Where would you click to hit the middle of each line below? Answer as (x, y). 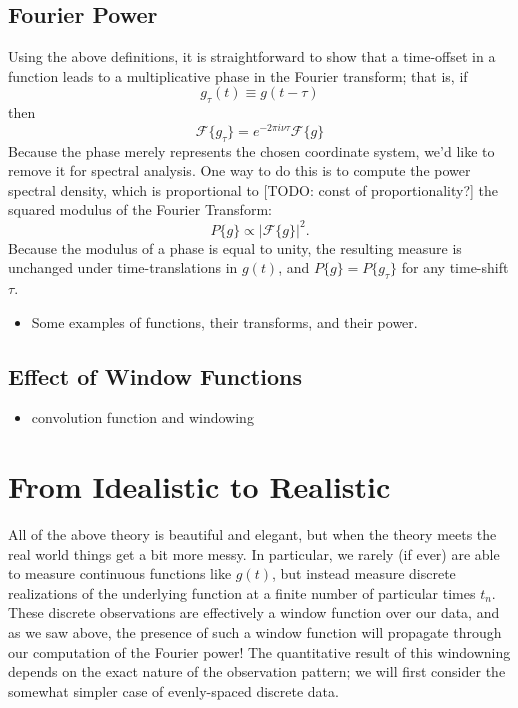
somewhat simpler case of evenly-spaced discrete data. (173, 690)
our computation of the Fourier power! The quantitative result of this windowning (259, 651)
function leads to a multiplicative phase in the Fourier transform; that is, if (238, 75)
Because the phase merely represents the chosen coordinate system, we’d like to (251, 150)
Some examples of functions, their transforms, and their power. (224, 321)
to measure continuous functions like (120, 573)
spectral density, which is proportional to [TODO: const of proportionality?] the (253, 189)
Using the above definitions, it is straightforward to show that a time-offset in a (252, 56)
